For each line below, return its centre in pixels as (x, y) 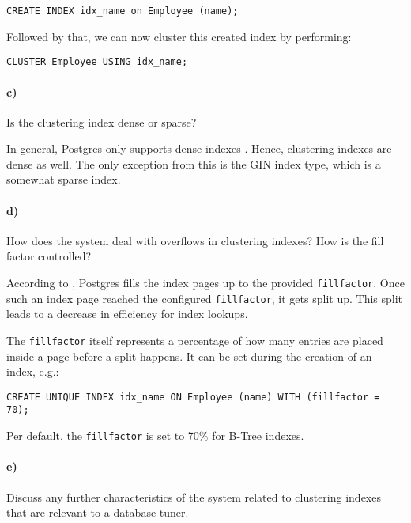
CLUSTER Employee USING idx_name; (97, 62)
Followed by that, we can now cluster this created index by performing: (179, 36)
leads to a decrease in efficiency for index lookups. (127, 314)
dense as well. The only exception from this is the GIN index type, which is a (194, 163)
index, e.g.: (33, 371)
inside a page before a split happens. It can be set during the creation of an (189, 356)
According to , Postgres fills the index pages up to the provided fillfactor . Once (205, 283)
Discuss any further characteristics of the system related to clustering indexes (194, 496)
